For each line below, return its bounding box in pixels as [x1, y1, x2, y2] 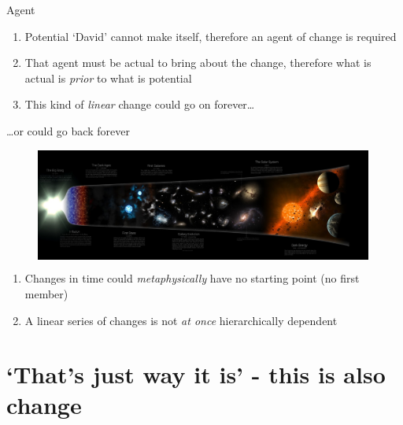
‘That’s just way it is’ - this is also [6, 358, 386, 390]
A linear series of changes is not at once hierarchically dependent [24, 312, 338, 328]
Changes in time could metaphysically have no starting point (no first [24, 270, 360, 286]
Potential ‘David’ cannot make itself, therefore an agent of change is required [24, 28, 397, 44]
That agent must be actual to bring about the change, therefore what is [24, 54, 372, 71]
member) [24, 285, 68, 301]
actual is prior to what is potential [24, 69, 192, 86]
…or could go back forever [6, 122, 130, 139]
